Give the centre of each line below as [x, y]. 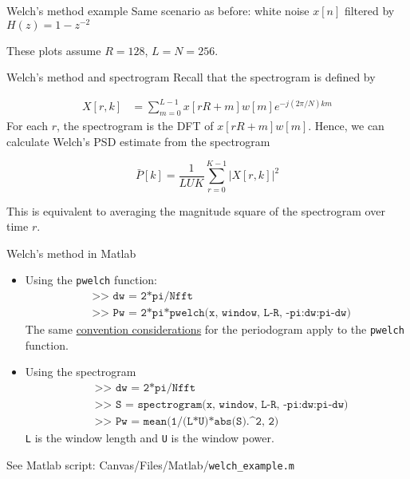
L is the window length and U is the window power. [150, 437]
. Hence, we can [346, 126]
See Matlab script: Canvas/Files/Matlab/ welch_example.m [151, 464]
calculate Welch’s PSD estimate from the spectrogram [138, 141]
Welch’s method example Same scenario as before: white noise [158, 10]
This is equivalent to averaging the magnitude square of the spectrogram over [196, 210]
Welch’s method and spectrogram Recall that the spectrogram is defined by [191, 77]
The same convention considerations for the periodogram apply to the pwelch [215, 329]
